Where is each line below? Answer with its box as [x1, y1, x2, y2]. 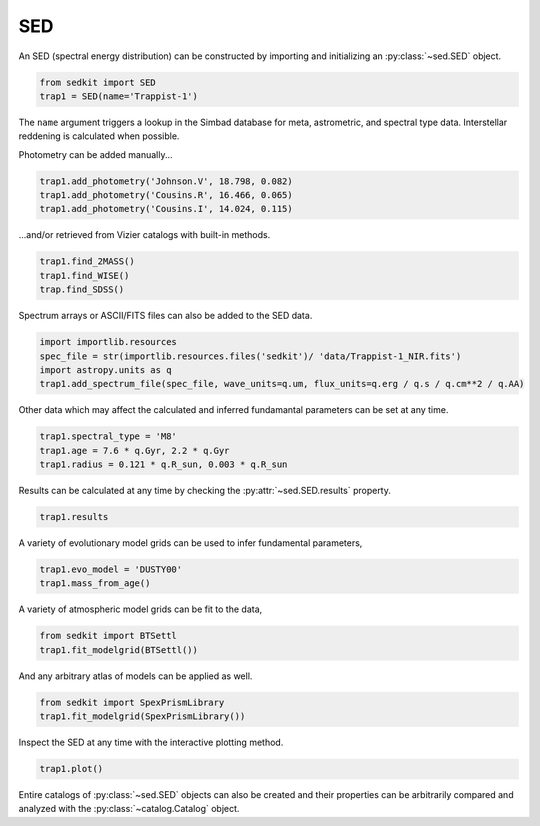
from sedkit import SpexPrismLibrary [39, 696, 225, 708]
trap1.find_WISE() [39, 270, 130, 281]
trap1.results [39, 511, 109, 523]
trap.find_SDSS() [39, 284, 125, 295]
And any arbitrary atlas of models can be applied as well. [18, 670, 253, 682]
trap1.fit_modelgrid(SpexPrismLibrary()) [39, 711, 246, 722]
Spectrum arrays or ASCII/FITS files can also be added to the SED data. [18, 310, 313, 322]
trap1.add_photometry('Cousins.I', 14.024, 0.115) [39, 203, 294, 215]
